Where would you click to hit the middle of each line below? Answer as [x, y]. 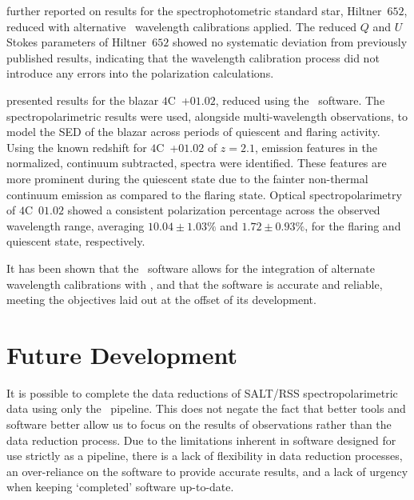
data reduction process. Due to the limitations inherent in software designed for [201, 440]
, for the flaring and [353, 225]
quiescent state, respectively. [76, 241]
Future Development [122, 354]
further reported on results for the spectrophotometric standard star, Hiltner [194, 10]
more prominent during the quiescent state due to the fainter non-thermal [187, 178]
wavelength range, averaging [76, 225]
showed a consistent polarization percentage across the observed [224, 210]
